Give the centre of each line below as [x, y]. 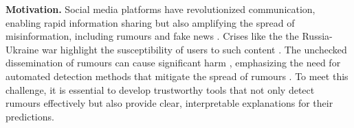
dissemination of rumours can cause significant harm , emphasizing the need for [173, 63]
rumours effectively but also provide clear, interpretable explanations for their [169, 103]
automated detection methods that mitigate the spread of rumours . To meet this [177, 76]
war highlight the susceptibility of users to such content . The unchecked [194, 49]
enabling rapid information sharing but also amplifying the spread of [150, 22]
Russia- [317, 36]
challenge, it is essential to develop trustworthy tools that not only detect [160, 89]
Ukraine [22, 49]
